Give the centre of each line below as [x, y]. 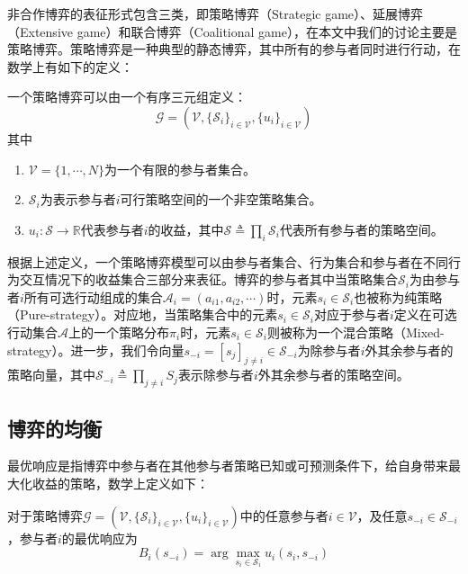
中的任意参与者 [284, 515]
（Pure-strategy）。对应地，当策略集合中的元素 [143, 314]
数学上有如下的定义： [70, 66]
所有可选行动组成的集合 [93, 296]
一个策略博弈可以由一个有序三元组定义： [127, 97]
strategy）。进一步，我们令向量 [96, 350]
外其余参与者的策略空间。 [333, 375]
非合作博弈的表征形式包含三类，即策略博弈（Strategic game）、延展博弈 [216, 13]
